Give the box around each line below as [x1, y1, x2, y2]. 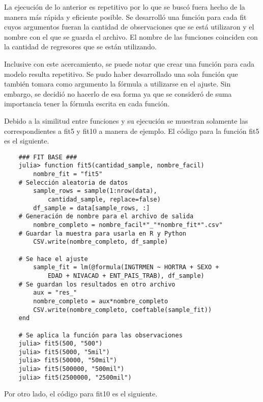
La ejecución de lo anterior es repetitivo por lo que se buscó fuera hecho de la [4, 2, 245, 12]
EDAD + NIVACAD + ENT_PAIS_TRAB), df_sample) [47, 272, 204, 279]
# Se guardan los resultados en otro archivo [18, 280, 176, 288]
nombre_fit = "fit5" [33, 170, 103, 178]
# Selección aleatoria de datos [18, 179, 128, 186]
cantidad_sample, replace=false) [47, 196, 161, 203]
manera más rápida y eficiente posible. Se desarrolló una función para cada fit [4, 11, 247, 22]
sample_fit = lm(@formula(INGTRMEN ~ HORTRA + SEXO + [33, 264, 219, 271]
